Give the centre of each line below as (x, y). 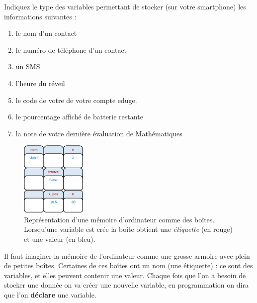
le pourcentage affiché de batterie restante (79, 117)
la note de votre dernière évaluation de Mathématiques (99, 133)
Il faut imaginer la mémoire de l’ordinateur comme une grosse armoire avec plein (127, 255)
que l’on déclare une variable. (50, 294)
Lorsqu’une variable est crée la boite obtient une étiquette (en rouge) (128, 229)
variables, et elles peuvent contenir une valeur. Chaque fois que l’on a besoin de (125, 275)
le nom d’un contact (46, 33)
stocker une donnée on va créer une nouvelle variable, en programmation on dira (126, 285)
